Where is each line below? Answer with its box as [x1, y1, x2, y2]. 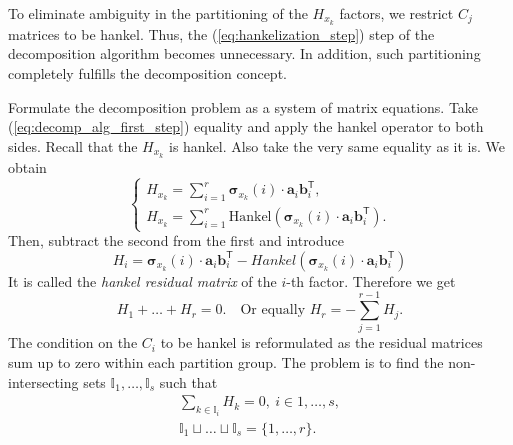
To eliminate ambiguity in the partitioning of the [8, 3, 308, 23]
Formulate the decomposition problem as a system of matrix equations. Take [8, 96, 479, 117]
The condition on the [8, 332, 138, 353]
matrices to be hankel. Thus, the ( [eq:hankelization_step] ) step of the [8, 23, 435, 44]
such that [159, 371, 218, 392]
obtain [8, 156, 47, 177]
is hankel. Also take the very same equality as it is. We [169, 135, 505, 156]
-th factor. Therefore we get [286, 270, 456, 291]
